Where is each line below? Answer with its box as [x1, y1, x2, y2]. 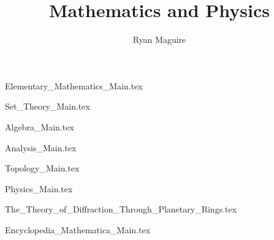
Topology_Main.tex [5, 162, 80, 174]
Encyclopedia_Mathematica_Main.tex [5, 223, 151, 236]
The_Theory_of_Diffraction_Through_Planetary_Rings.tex [5, 203, 237, 216]
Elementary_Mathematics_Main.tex [5, 79, 143, 92]
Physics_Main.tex [5, 182, 73, 195]
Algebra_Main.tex [5, 120, 74, 133]
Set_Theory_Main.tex [5, 100, 90, 113]
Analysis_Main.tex [5, 141, 77, 154]
